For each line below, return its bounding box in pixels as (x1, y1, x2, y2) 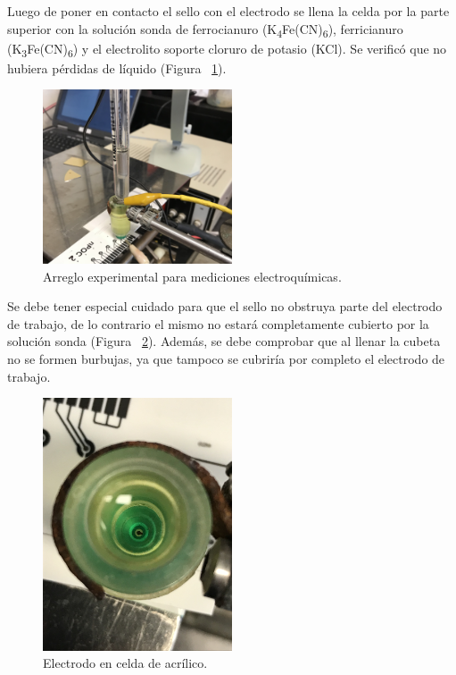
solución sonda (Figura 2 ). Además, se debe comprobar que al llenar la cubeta (7, 332, 441, 350)
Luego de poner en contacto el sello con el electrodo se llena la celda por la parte (7, 2, 450, 20)
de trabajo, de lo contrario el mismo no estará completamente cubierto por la (7, 314, 429, 333)
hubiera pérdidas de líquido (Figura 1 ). (7, 58, 227, 77)
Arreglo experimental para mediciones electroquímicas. (43, 266, 342, 285)
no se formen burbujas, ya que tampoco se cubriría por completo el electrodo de (7, 350, 445, 368)
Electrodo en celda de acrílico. (43, 654, 208, 672)
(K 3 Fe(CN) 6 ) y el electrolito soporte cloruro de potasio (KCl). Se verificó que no (7, 38, 447, 60)
